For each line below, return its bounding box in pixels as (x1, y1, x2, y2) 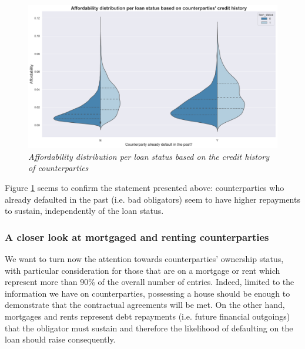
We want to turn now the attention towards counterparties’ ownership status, (5, 253, 284, 265)
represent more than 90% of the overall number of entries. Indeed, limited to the (5, 276, 294, 288)
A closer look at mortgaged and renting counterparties (5, 229, 269, 244)
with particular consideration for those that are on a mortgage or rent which (5, 264, 280, 276)
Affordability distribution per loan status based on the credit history (28, 150, 269, 162)
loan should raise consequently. (5, 333, 116, 345)
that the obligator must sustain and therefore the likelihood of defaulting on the (5, 321, 293, 334)
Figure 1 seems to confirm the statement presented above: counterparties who (5, 182, 284, 194)
